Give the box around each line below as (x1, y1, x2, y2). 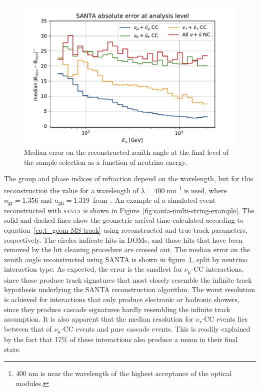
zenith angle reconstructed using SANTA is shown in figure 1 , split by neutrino (4, 254, 248, 264)
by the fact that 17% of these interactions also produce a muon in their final (4, 334, 238, 345)
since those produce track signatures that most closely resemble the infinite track (4, 274, 252, 285)
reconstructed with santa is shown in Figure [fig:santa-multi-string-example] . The (4, 205, 254, 215)
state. (4, 344, 21, 354)
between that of (4, 323, 52, 334)
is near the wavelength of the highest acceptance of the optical (40, 368, 231, 379)
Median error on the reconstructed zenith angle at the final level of (24, 147, 229, 157)
